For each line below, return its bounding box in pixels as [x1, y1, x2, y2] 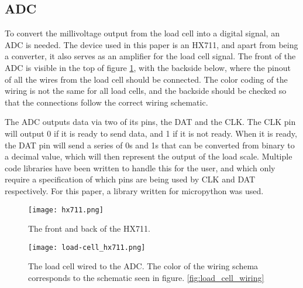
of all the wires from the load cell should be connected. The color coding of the [5, 73, 288, 85]
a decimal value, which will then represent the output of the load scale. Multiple [5, 150, 292, 162]
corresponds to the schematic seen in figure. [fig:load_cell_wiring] [28, 272, 264, 284]
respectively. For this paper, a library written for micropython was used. [5, 184, 264, 196]
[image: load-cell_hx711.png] [28, 243, 146, 252]
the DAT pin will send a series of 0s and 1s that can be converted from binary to [5, 138, 295, 151]
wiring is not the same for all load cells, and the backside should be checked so [5, 84, 287, 97]
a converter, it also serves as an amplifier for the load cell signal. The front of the [5, 50, 296, 62]
